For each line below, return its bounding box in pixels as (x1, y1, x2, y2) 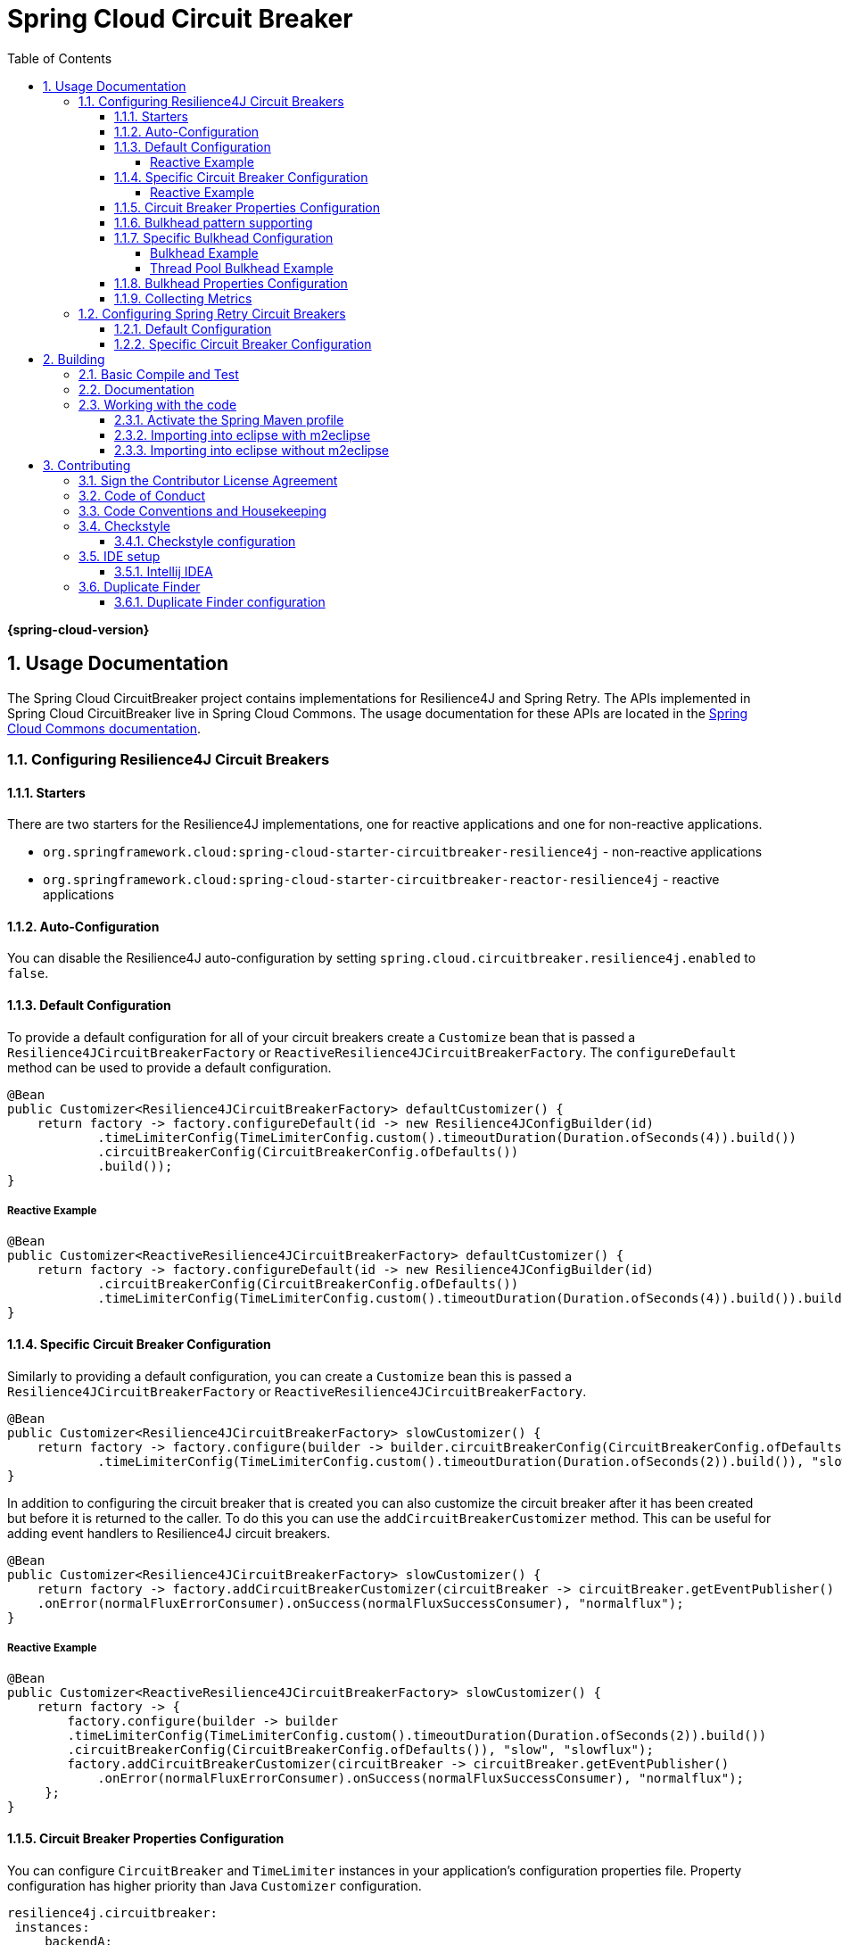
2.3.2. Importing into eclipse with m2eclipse (114, 426, 371, 443)
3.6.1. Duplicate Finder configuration (114, 593, 326, 609)
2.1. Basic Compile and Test (78, 366, 239, 382)
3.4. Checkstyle (78, 517, 170, 534)
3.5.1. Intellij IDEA (114, 563, 213, 579)
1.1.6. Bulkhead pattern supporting (114, 214, 313, 230)
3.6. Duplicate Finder (78, 578, 201, 594)
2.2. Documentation (78, 381, 194, 397)
